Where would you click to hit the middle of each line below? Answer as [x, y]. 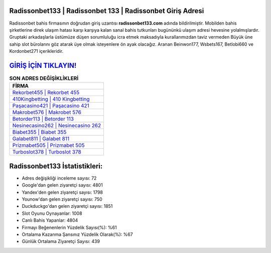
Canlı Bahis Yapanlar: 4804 [50, 220]
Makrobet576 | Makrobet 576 [47, 112]
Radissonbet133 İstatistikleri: [56, 166]
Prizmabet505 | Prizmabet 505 [48, 145]
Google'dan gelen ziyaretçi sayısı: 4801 [62, 185]
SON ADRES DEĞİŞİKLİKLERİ [44, 78]
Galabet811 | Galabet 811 [41, 139]
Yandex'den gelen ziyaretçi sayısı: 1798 [62, 192]
